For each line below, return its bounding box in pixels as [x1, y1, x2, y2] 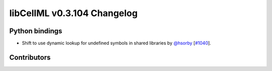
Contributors [9, 53, 51, 61]
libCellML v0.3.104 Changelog [9, 8, 138, 19]
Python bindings [9, 27, 62, 35]
